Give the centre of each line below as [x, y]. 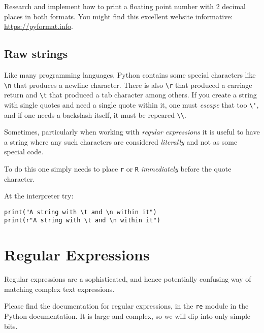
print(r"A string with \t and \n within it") [82, 221]
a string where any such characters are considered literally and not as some [121, 141]
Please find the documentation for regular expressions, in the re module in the [126, 306]
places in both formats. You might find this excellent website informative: [119, 16]
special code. [24, 152]
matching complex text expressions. [59, 289]
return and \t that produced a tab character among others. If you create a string [130, 95]
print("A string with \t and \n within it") [80, 212]
